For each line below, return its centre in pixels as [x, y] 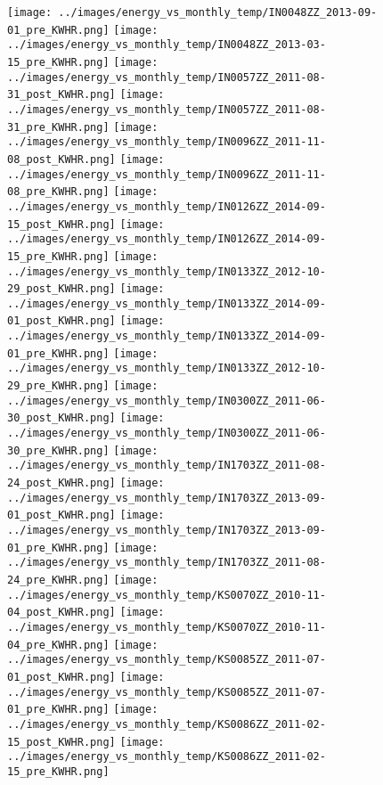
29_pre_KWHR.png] [58, 386]
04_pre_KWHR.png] [58, 645]
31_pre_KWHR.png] [58, 127]
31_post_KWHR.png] [61, 95]
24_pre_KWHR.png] [58, 580]
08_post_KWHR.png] [61, 159]
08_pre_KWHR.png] [58, 192]
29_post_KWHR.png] [61, 289]
